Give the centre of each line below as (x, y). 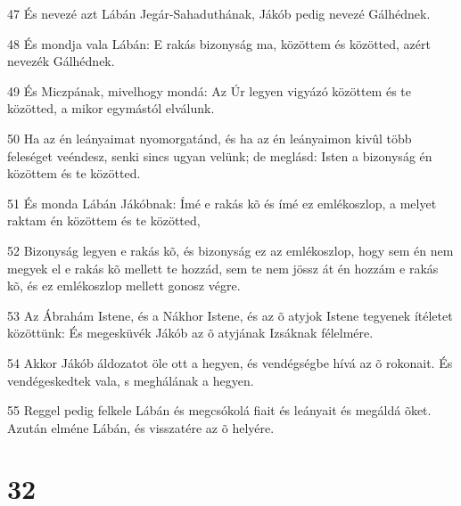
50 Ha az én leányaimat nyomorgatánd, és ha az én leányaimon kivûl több (210, 138)
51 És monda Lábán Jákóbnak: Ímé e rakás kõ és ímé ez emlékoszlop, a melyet (222, 203)
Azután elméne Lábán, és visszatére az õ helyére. (141, 427)
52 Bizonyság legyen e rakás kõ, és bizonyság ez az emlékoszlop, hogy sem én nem (230, 250)
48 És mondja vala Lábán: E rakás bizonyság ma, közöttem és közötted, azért (219, 43)
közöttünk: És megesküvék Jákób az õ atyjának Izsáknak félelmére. (190, 333)
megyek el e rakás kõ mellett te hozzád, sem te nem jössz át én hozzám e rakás (223, 268)
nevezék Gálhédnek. (61, 61)
